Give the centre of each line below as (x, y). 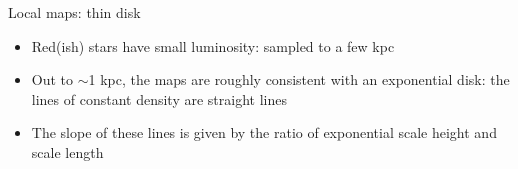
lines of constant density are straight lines (159, 98)
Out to (52, 79)
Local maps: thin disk (74, 12)
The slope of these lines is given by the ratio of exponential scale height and (264, 132)
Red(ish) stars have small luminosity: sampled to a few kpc (213, 45)
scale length (67, 151)
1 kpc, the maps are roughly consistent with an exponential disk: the (299, 79)
